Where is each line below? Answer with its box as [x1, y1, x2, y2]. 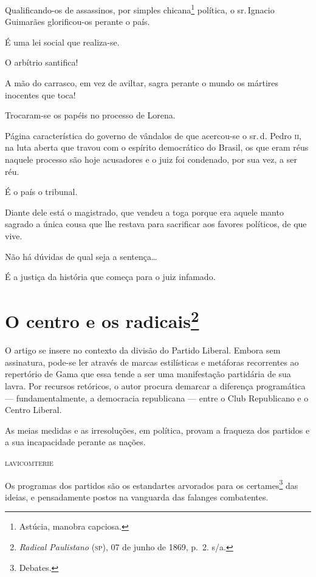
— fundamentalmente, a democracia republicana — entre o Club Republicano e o [5, 391, 309, 404]
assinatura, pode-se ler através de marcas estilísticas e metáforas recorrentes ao [5, 355, 299, 368]
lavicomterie [5, 456, 53, 468]
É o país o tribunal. [5, 185, 78, 198]
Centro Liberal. [5, 403, 62, 416]
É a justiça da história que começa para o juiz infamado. [5, 270, 216, 283]
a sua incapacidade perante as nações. [5, 435, 146, 448]
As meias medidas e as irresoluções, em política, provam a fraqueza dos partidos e [5, 423, 310, 436]
